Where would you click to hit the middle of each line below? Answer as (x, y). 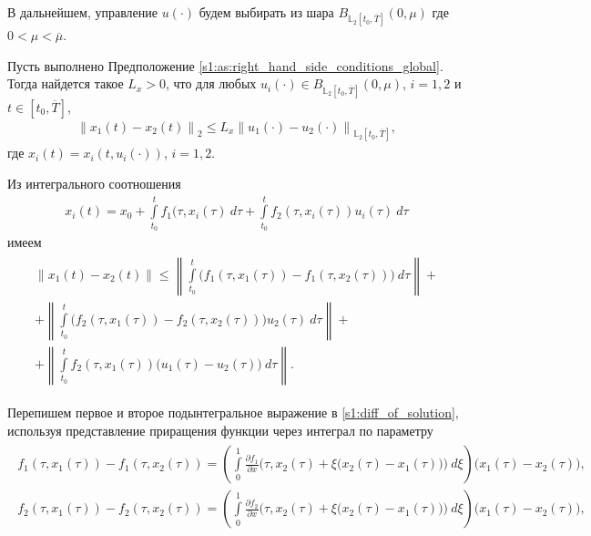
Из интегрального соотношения (94, 184)
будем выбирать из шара (266, 12)
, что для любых (211, 83)
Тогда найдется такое (66, 83)
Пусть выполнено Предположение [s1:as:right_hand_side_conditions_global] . (225, 65)
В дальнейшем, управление (82, 12)
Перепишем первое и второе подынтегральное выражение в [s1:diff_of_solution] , (233, 412)
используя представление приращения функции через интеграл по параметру (220, 430)
